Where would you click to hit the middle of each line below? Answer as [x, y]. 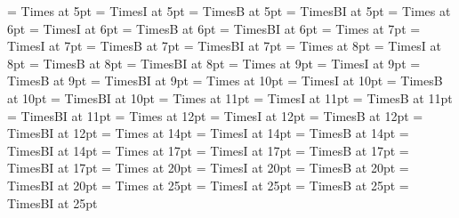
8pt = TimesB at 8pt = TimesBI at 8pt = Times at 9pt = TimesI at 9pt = [214, 63]
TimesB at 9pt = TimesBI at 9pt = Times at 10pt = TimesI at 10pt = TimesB [225, 81]
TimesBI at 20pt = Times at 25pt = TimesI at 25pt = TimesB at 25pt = [208, 185]
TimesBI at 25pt [52, 202]
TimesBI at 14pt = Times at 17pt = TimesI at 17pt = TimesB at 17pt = [208, 150]
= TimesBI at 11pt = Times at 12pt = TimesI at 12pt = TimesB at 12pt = [215, 115]
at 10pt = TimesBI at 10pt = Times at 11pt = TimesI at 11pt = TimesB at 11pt [230, 97]
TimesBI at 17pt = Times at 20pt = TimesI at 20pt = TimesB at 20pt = [208, 168]
